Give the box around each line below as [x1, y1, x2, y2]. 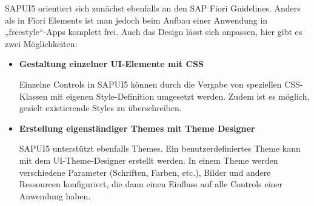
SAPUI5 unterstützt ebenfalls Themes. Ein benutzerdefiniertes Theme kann [19, 142, 301, 155]
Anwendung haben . [19, 189, 91, 202]
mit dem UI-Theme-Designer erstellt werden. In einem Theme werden [19, 153, 278, 166]
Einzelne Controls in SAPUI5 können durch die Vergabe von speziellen [19, 77, 282, 90]
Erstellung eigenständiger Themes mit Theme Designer [19, 121, 255, 134]
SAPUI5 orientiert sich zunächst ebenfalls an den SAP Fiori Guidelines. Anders [5, 2, 301, 14]
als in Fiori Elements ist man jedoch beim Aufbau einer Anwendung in [5, 13, 268, 26]
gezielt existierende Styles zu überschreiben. [19, 101, 182, 114]
